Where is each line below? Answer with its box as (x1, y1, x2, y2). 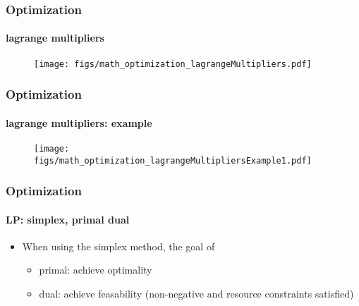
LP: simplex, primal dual (6, 212, 130, 226)
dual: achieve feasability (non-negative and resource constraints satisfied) (39, 286, 354, 301)
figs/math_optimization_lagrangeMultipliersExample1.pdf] (34, 155, 312, 166)
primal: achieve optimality (39, 262, 152, 277)
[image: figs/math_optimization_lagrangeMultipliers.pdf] (34, 59, 312, 69)
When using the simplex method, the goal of (22, 238, 215, 253)
